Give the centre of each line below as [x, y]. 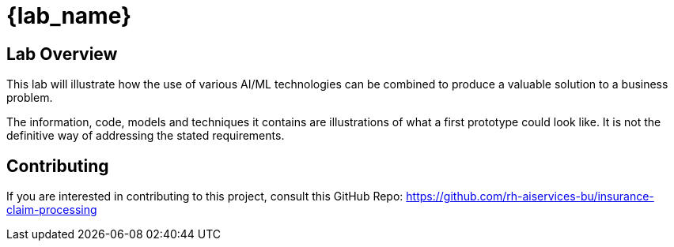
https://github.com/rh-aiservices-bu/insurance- [530, 196]
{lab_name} [69, 16]
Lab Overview [62, 54]
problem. [30, 98]
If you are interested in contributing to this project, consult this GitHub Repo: [205, 196]
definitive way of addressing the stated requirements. [146, 136]
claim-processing [52, 210]
